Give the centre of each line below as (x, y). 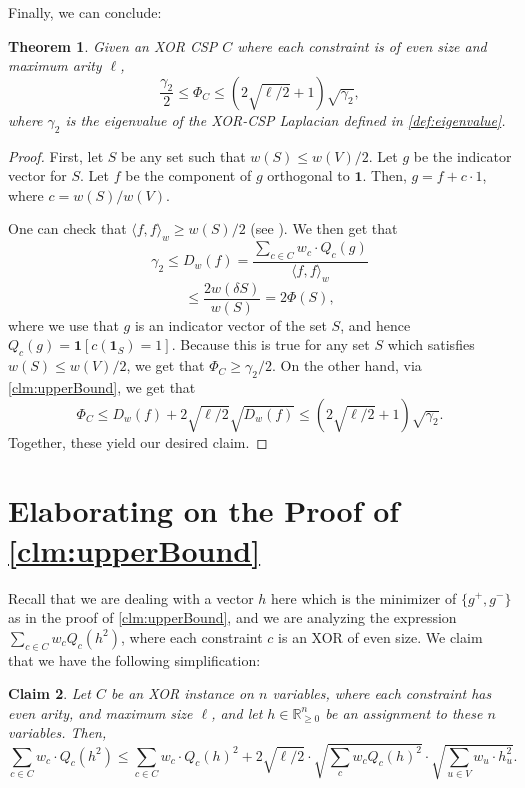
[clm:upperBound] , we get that (102, 387)
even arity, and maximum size (100, 712)
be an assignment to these (404, 712)
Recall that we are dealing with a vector (131, 597)
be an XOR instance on (182, 693)
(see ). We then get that (324, 228)
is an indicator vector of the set (230, 324)
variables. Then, (57, 732)
